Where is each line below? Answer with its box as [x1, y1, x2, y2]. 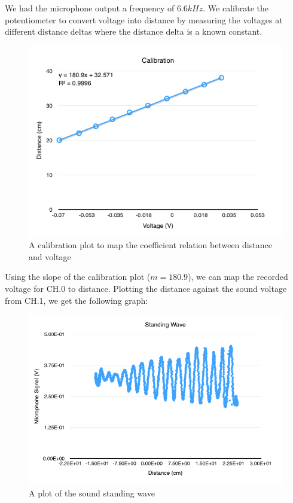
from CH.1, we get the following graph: [5, 294, 148, 306]
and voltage [29, 250, 71, 263]
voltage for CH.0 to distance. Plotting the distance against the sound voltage [5, 282, 287, 294]
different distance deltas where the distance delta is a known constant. [5, 25, 263, 38]
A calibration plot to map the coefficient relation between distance [29, 239, 272, 251]
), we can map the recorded [188, 270, 288, 283]
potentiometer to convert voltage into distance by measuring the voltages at [5, 13, 283, 26]
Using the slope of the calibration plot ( [5, 270, 151, 283]
